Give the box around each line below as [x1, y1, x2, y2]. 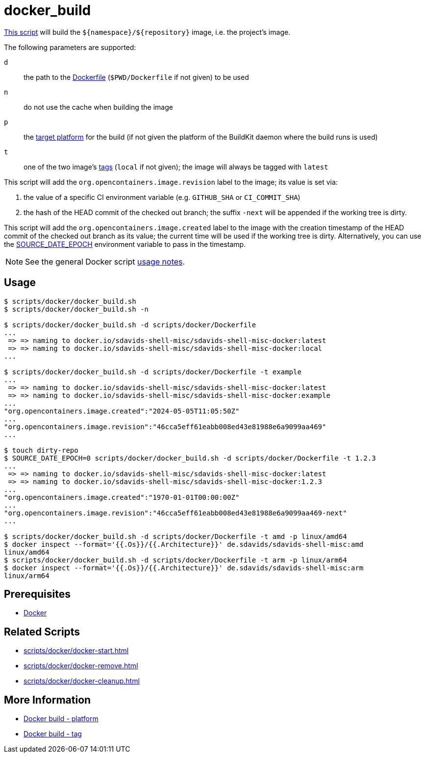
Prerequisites [4, 588, 71, 601]
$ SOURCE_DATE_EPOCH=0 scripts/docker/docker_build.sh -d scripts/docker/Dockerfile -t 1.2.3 [4, 454, 376, 462]
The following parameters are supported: [4, 43, 136, 51]
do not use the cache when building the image [24, 102, 173, 111]
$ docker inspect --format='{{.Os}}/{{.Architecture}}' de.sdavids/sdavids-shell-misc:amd [4, 540, 364, 548]
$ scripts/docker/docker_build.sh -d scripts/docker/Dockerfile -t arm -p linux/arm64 [4, 556, 347, 564]
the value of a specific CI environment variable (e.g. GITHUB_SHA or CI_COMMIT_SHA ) [24, 193, 300, 201]
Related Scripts [4, 625, 80, 638]
